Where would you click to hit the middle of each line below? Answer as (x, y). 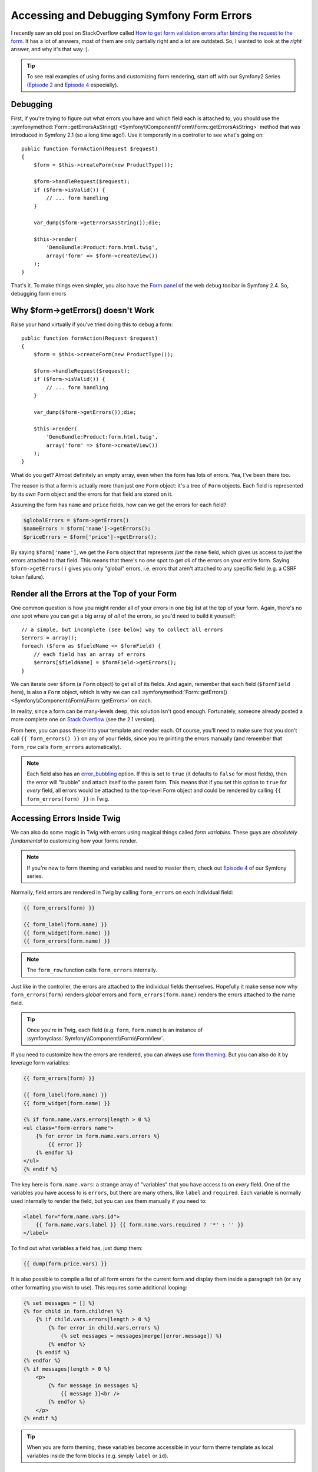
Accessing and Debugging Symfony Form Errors (132, 15)
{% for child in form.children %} (73, 1311)
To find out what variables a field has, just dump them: (77, 1248)
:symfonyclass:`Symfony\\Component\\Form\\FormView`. (96, 1038)
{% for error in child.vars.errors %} (104, 1327)
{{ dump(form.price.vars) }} (65, 1264)
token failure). (28, 576)
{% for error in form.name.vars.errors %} (98, 1136)
